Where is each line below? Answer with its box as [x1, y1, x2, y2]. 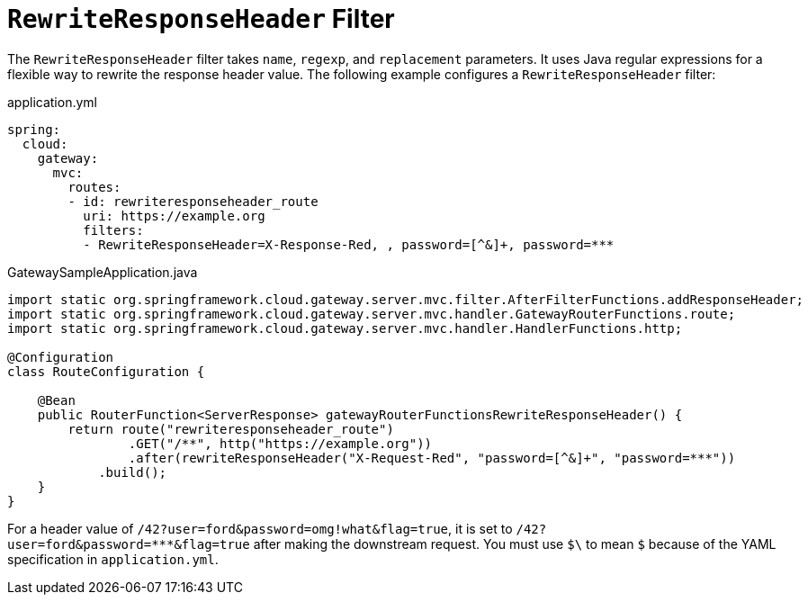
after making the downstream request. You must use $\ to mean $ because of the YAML [253, 535, 777, 552]
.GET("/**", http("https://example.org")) [128, 436, 433, 451]
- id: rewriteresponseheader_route [67, 193, 319, 209]
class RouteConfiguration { [7, 364, 205, 379]
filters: [83, 222, 144, 238]
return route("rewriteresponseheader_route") [67, 421, 394, 436]
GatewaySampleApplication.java [7, 264, 198, 280]
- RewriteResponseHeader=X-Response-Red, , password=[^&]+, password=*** [83, 237, 615, 252]
